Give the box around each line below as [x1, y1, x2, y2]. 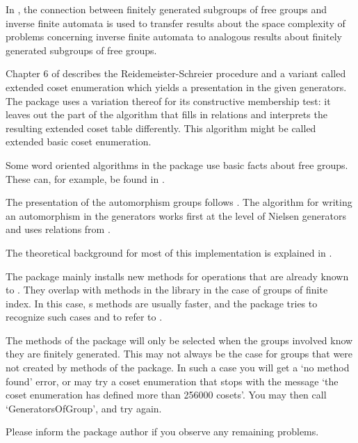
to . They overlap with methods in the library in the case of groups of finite [6, 282, 328, 297]
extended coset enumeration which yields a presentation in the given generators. [6, 79, 347, 94]
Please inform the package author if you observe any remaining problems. [6, 424, 319, 439]
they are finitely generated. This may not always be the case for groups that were [6, 346, 353, 361]
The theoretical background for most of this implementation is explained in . [6, 245, 332, 259]
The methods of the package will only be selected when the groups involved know [6, 332, 353, 347]
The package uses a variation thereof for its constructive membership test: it [6, 93, 331, 108]
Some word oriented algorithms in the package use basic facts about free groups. [6, 157, 348, 172]
